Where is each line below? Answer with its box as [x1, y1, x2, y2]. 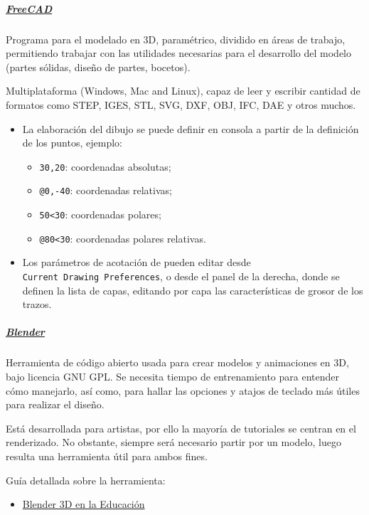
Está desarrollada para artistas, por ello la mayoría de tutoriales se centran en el [6, 420, 356, 435]
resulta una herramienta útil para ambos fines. [6, 448, 208, 463]
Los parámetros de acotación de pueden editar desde [22, 255, 251, 270]
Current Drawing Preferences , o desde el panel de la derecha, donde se [22, 268, 340, 283]
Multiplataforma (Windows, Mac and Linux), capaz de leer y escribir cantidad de [6, 83, 360, 98]
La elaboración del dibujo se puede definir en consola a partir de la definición [22, 121, 359, 136]
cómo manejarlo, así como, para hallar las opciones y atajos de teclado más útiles [6, 383, 360, 398]
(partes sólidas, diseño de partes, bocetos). [6, 59, 191, 74]
